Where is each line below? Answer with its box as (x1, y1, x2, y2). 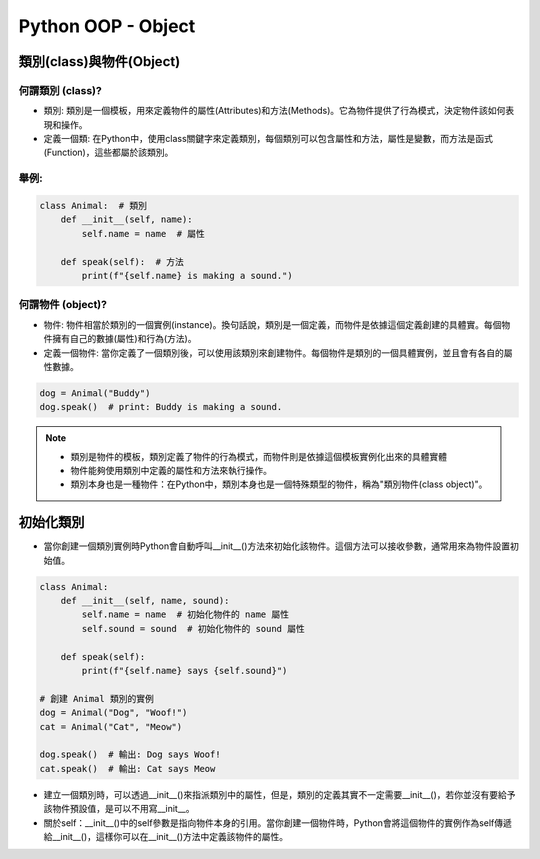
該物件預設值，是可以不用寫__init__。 (43, 803, 195, 815)
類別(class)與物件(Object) (18, 53, 181, 70)
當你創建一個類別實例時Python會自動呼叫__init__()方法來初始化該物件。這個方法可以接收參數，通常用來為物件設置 (43, 540, 510, 552)
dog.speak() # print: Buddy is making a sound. (39, 401, 283, 413)
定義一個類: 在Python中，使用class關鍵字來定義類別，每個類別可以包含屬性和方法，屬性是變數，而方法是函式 (43, 133, 494, 145)
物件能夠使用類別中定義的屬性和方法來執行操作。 (70, 465, 272, 477)
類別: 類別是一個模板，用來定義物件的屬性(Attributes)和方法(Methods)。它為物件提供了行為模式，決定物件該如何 (43, 105, 506, 117)
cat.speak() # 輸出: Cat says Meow (39, 763, 216, 774)
